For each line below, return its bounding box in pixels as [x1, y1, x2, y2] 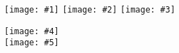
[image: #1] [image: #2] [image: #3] [4, 5, 176, 15]
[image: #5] [4, 38, 59, 48]
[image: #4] [4, 26, 59, 36]
